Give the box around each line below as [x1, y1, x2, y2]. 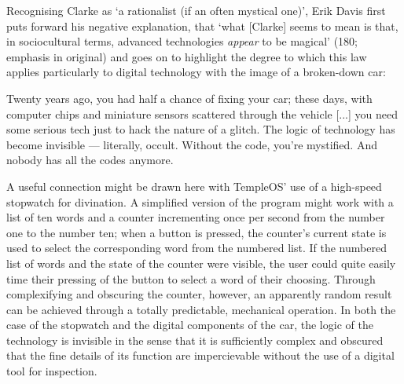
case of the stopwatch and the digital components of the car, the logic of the [6, 316, 373, 333]
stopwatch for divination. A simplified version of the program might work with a [6, 193, 394, 210]
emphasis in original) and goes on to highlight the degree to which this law [6, 48, 367, 64]
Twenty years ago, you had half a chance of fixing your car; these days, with [6, 90, 373, 106]
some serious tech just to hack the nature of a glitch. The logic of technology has [6, 121, 395, 137]
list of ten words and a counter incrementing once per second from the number [6, 209, 385, 225]
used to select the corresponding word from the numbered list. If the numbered [6, 240, 387, 256]
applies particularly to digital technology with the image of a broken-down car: [6, 64, 386, 80]
